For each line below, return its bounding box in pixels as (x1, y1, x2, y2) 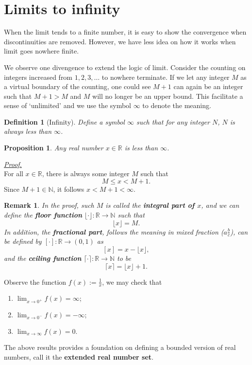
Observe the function (4, 276, 67, 287)
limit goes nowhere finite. (4, 46, 79, 56)
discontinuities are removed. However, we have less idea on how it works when (4, 36, 236, 46)
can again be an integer (173, 81, 243, 91)
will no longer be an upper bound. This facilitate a (92, 91, 243, 101)
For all (4, 168, 23, 179)
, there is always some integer (42, 168, 130, 179)
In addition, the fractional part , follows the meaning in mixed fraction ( (4, 226, 224, 237)
